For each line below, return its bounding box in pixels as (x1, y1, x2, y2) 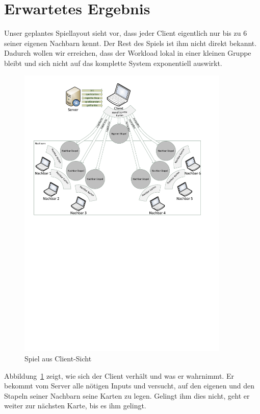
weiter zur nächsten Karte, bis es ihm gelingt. (4, 400, 146, 411)
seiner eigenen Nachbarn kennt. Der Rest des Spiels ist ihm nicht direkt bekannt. (4, 37, 257, 48)
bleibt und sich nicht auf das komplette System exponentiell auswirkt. (4, 57, 222, 68)
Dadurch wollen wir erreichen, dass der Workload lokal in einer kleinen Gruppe (4, 48, 251, 58)
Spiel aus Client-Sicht (24, 353, 92, 364)
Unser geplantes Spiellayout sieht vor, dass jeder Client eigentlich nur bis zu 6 (4, 28, 247, 38)
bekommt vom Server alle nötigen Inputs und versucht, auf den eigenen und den (4, 380, 255, 391)
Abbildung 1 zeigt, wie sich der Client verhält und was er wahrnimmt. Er (4, 370, 234, 381)
